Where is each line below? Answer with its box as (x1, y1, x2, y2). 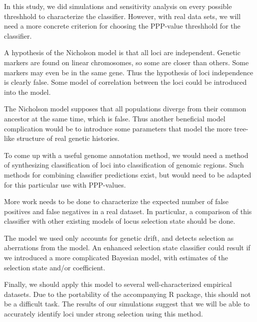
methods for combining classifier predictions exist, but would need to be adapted (4, 169, 251, 180)
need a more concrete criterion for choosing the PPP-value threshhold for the (4, 21, 240, 31)
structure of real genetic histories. (16, 133, 119, 143)
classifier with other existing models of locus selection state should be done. (4, 216, 235, 226)
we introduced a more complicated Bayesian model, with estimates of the (4, 252, 228, 263)
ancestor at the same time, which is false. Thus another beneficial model (4, 113, 225, 123)
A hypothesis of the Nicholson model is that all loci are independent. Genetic (4, 47, 240, 58)
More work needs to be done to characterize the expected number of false (4, 196, 229, 207)
